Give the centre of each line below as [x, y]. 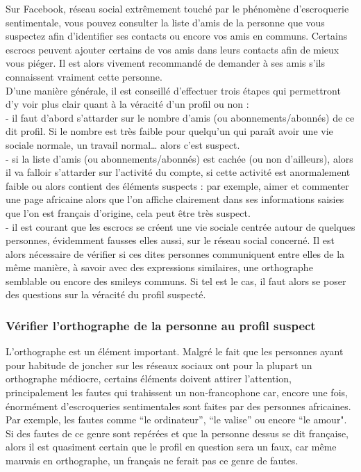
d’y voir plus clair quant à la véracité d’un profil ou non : [127, 104]
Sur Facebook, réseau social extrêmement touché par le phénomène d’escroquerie [177, 8]
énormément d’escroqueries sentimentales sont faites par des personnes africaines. [178, 406]
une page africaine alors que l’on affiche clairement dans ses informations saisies [175, 199]
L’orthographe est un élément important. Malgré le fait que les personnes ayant [175, 351]
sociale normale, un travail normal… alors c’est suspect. [123, 144]
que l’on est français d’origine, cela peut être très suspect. [128, 212]
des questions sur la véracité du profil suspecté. [106, 294]
